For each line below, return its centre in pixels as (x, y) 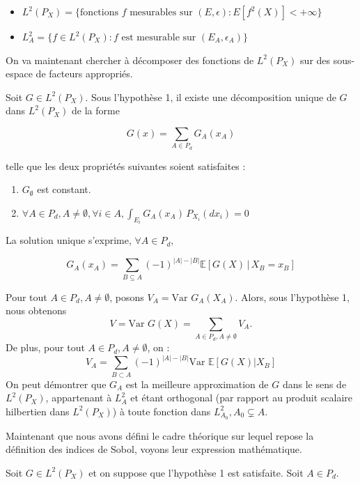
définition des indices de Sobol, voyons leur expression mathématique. (154, 449)
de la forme (96, 110)
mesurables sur (161, 13)
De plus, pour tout (45, 347)
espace (19, 74)
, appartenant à (79, 398)
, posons (127, 297)
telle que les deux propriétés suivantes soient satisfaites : (126, 165)
